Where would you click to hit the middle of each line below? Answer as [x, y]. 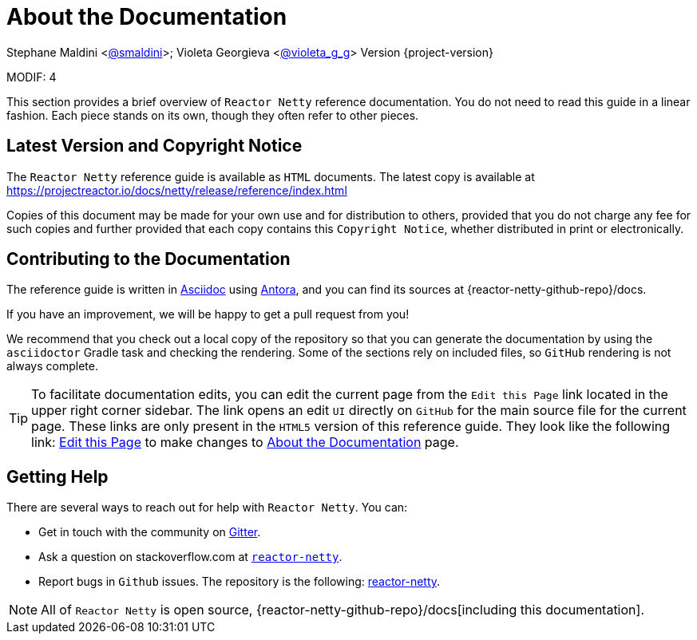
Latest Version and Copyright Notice [154, 146]
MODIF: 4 [32, 77]
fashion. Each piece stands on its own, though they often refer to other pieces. [213, 115]
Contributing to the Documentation [149, 259]
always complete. [52, 366]
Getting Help [57, 476]
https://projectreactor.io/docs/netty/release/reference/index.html [177, 190]
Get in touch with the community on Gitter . [150, 532]
